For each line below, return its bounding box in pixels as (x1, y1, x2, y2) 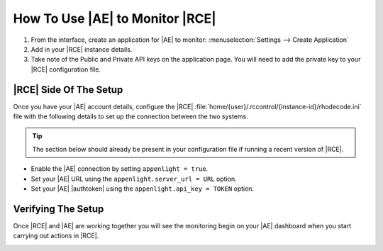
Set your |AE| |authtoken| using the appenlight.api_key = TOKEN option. (30, 184, 255, 193)
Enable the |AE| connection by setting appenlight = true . (30, 164, 209, 173)
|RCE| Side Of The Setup (13, 84, 123, 96)
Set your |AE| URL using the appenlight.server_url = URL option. (30, 174, 237, 183)
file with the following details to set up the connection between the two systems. (13, 112, 248, 121)
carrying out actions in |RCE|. (13, 231, 99, 240)
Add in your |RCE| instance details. (30, 45, 133, 53)
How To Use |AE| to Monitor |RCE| (13, 11, 216, 26)
